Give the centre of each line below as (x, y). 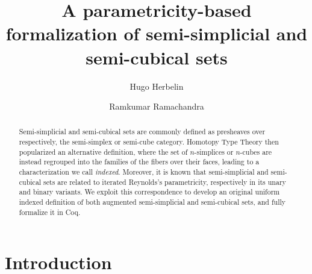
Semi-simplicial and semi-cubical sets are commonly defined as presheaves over (142, 132)
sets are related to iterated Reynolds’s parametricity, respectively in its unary (165, 182)
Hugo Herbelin (157, 86)
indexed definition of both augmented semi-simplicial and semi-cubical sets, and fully (152, 202)
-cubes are (256, 151)
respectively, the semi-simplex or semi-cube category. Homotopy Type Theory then (149, 142)
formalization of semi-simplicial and (157, 33)
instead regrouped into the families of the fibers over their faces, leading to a (139, 162)
